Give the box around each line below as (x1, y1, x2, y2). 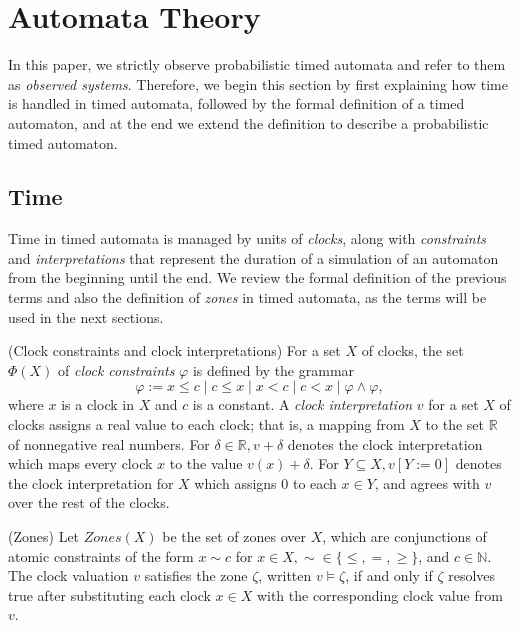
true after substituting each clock (8, 584, 211, 605)
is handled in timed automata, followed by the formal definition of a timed (8, 93, 465, 114)
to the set (425, 414, 485, 435)
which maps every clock (8, 453, 153, 474)
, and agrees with (374, 472, 480, 493)
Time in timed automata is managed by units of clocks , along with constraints (8, 228, 487, 249)
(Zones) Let (8, 526, 80, 547)
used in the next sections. (8, 306, 164, 327)
